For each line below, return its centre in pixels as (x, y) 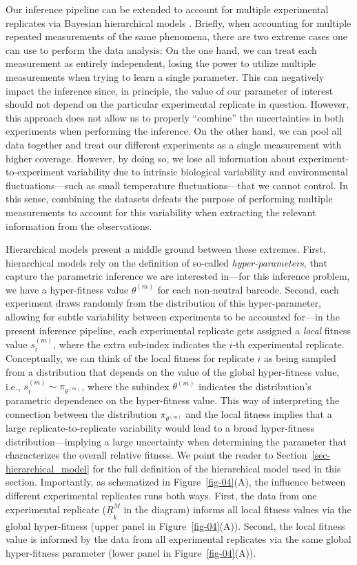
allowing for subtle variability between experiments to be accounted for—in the (173, 317)
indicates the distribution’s (255, 386)
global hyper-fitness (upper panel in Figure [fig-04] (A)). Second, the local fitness (175, 525)
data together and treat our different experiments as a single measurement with (174, 144)
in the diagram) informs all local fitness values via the (237, 509)
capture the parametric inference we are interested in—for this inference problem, (178, 276)
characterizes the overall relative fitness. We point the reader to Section (156, 455)
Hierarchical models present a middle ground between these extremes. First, (166, 249)
